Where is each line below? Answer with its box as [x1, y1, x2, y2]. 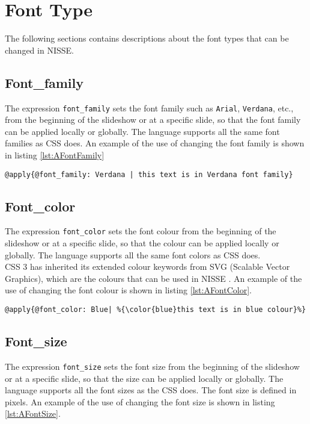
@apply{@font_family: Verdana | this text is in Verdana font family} [5, 170, 293, 179]
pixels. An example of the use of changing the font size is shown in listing [5, 395, 275, 408]
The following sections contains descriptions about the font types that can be [5, 32, 289, 45]
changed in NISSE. [5, 43, 74, 56]
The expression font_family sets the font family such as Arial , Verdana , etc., [5, 101, 294, 114]
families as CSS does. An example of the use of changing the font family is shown [5, 137, 305, 149]
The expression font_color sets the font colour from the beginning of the [5, 225, 276, 237]
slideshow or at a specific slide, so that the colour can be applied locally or [5, 237, 279, 249]
